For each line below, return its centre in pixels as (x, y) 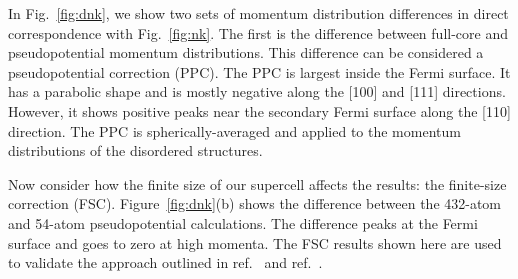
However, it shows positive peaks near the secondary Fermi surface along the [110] (259, 110)
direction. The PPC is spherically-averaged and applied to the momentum (234, 130)
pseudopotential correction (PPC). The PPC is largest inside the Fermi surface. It (259, 71)
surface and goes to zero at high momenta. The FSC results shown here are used (255, 242)
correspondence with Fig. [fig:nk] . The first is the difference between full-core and (258, 32)
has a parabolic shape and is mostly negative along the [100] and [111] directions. (257, 91)
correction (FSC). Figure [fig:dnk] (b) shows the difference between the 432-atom (255, 203)
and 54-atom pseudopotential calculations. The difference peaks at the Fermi (243, 222)
